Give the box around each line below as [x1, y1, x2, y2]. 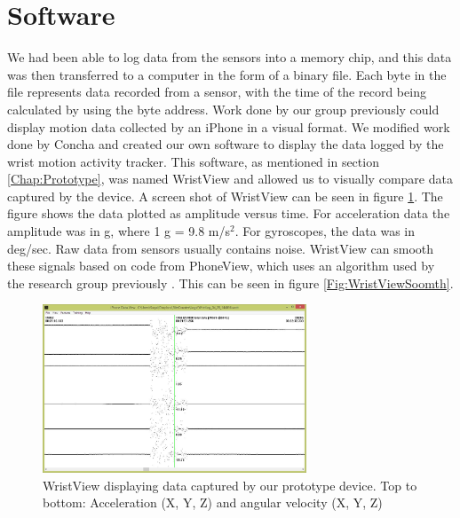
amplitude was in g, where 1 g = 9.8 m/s [7, 222, 230, 240]
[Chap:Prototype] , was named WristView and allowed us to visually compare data [7, 169, 453, 188]
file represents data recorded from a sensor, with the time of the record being [7, 82, 426, 101]
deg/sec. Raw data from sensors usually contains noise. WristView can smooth [7, 239, 434, 257]
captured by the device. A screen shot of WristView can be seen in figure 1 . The [7, 186, 443, 205]
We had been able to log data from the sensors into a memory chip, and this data [7, 48, 452, 67]
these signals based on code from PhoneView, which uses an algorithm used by [7, 256, 435, 275]
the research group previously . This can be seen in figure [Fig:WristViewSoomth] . [7, 273, 454, 292]
